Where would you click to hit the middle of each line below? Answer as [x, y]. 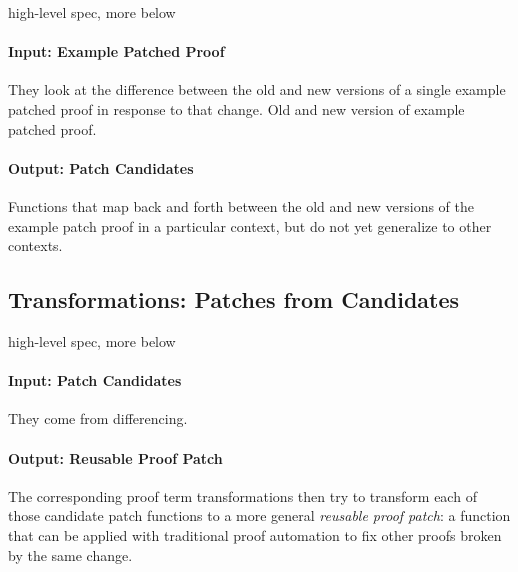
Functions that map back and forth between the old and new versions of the [241, 205]
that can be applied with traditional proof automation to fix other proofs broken [255, 534]
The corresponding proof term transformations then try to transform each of [242, 495]
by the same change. [70, 554]
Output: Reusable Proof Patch [115, 457]
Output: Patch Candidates [101, 167]
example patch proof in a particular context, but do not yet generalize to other [250, 225]
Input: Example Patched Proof [116, 51]
